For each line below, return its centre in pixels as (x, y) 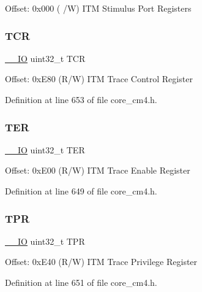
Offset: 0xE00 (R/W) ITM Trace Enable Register (98, 170)
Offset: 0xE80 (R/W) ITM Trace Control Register (99, 79)
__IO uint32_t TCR (45, 58)
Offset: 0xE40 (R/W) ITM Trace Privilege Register (101, 262)
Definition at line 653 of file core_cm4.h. (81, 99)
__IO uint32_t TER (45, 149)
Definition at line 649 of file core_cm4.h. (81, 191)
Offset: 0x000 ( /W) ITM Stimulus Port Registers (98, 8)
